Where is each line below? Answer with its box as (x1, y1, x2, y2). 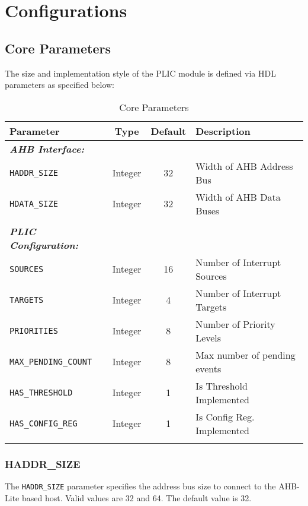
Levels (195, 330, 222, 344)
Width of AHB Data (195, 189, 281, 204)
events (195, 361, 222, 375)
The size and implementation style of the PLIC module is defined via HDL (5, 67, 276, 79)
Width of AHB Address (195, 159, 293, 173)
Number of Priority (195, 317, 275, 331)
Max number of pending (195, 347, 296, 362)
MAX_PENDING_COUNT (9, 356, 92, 366)
